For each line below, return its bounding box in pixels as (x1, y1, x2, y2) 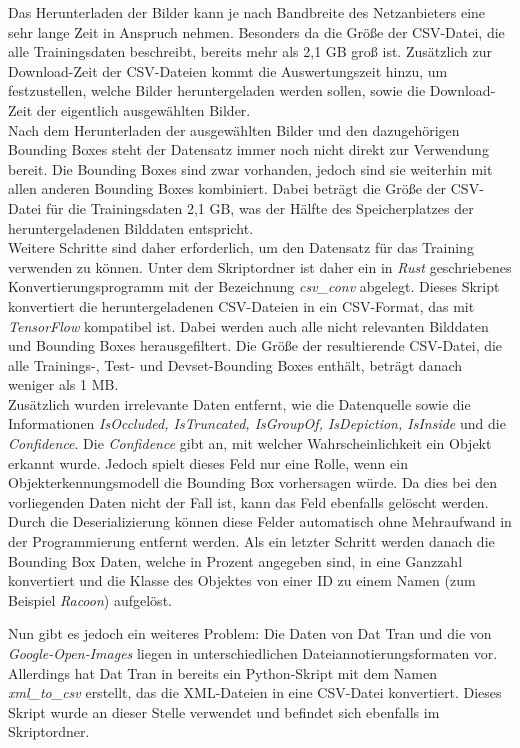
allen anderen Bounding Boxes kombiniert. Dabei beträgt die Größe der (8, 178, 447, 199)
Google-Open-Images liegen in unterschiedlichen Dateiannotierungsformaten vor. (8, 643, 498, 663)
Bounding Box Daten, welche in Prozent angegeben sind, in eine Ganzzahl (8, 550, 463, 571)
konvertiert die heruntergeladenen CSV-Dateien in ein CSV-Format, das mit (8, 295, 475, 316)
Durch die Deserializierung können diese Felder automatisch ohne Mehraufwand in (8, 511, 512, 532)
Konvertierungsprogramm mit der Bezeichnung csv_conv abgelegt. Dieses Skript (8, 276, 500, 297)
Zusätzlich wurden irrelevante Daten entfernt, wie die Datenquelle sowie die (8, 393, 471, 414)
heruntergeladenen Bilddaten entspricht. (8, 217, 254, 238)
